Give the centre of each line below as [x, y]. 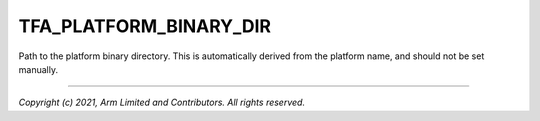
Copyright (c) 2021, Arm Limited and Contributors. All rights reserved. [161, 102]
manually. [38, 69]
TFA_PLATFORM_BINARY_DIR [145, 26]
